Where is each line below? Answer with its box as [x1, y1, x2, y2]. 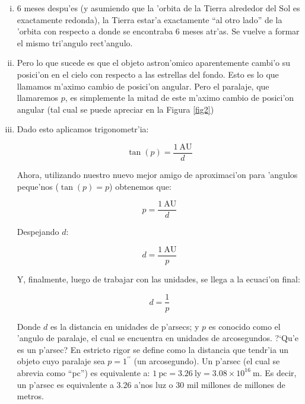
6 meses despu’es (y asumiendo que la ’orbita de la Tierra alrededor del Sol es [17, 2, 300, 14]
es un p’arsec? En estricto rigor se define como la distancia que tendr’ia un [17, 343, 289, 355]
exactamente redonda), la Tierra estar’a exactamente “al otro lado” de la [17, 13, 282, 26]
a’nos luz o [134, 378, 173, 390]
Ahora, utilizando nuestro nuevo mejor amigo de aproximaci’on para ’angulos [17, 168, 298, 180]
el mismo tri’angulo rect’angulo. [17, 36, 133, 49]
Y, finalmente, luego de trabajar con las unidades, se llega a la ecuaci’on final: [17, 272, 300, 285]
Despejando [17, 225, 59, 238]
